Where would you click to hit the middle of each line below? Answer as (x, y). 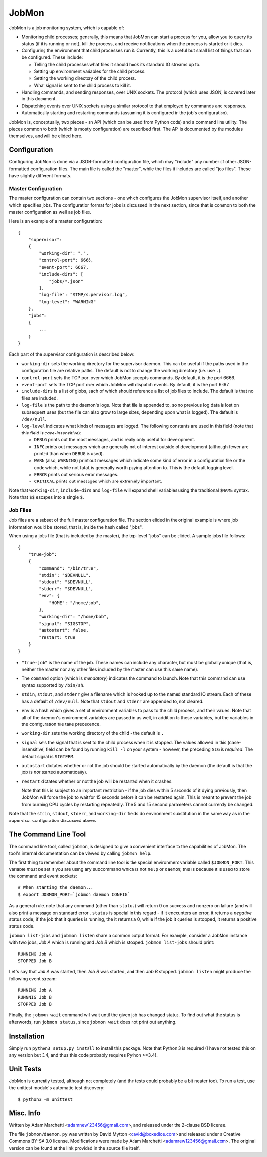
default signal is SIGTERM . (48, 756)
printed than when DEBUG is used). (69, 453)
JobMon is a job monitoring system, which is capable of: (67, 28)
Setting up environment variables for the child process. (90, 71)
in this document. (39, 99)
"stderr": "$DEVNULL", (66, 589)
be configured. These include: (52, 57)
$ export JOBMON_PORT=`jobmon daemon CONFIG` (74, 894)
